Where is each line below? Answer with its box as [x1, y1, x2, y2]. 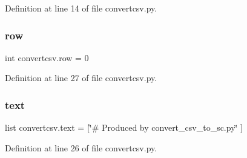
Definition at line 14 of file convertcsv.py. [5, 2, 157, 14]
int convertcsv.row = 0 [5, 51, 89, 64]
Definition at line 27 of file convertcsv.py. [5, 71, 157, 84]
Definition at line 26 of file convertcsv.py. [5, 141, 157, 154]
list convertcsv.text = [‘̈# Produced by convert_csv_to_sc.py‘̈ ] [5, 121, 243, 134]
